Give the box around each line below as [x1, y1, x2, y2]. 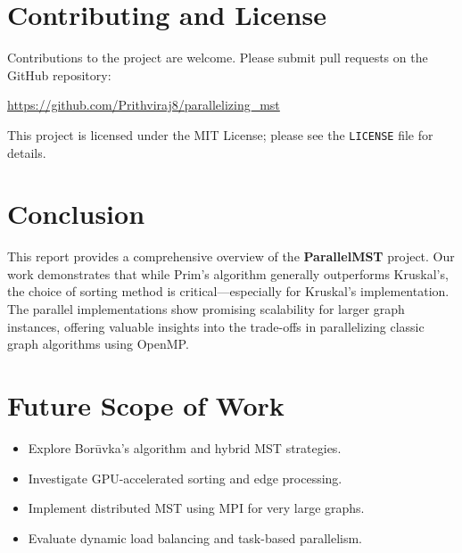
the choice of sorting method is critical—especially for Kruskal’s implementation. [7, 282, 450, 301]
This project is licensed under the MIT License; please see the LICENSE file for [7, 125, 433, 144]
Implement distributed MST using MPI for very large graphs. [28, 499, 365, 517]
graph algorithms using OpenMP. [7, 334, 189, 353]
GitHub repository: [7, 65, 111, 84]
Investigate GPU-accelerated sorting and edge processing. [28, 468, 342, 487]
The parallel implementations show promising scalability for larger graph [7, 300, 405, 318]
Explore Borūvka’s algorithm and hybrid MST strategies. [28, 438, 342, 457]
